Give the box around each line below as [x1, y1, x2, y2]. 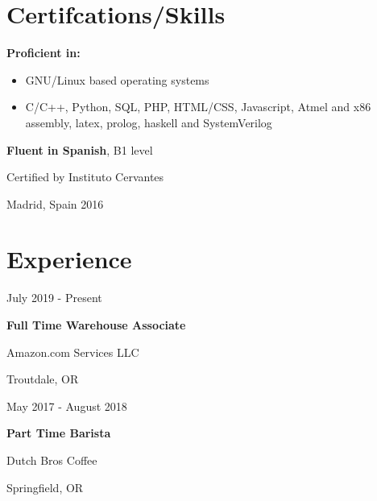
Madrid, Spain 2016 [6, 195, 104, 212]
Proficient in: [6, 44, 81, 61]
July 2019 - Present [6, 289, 102, 306]
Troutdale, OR [6, 371, 79, 387]
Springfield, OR [6, 478, 84, 495]
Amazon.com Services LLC [6, 343, 139, 360]
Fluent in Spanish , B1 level [6, 141, 153, 158]
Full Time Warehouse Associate [6, 317, 186, 333]
